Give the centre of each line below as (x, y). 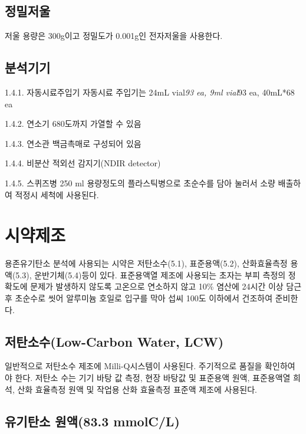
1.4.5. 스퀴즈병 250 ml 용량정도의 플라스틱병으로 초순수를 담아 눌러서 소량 (140, 183)
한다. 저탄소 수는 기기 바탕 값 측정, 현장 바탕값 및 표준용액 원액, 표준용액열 (153, 378)
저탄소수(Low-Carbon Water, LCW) (114, 341)
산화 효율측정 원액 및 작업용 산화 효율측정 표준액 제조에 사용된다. (137, 389)
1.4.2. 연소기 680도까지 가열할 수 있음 (73, 124)
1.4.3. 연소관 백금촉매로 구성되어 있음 (73, 143)
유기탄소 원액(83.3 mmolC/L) (92, 421)
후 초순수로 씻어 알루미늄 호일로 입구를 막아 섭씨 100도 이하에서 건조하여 (139, 298)
